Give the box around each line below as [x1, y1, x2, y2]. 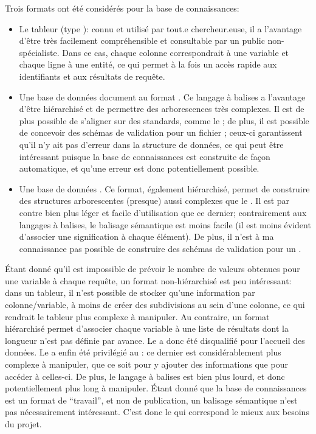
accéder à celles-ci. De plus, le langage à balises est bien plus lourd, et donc [5, 369, 285, 382]
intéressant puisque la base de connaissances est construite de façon [19, 150, 270, 163]
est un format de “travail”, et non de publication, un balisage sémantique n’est [5, 393, 298, 406]
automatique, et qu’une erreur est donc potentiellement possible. [19, 162, 259, 175]
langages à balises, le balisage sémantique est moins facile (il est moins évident [19, 218, 311, 231]
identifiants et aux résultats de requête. [19, 69, 165, 82]
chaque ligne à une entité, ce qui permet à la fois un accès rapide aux [19, 58, 277, 71]
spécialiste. [19, 46, 60, 58]
